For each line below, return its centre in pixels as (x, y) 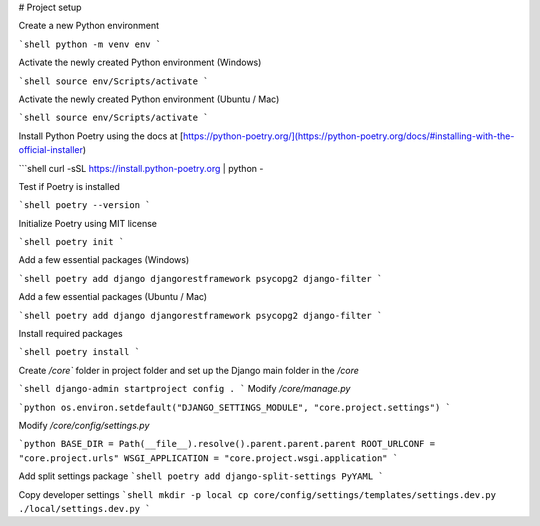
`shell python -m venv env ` (90, 44)
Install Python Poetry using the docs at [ (101, 136)
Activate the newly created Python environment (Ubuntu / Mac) (149, 99)
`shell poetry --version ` (84, 205)
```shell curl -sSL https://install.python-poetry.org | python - (141, 168)
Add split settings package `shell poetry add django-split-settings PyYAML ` (201, 476)
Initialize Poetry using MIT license (87, 223)
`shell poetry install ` (79, 352)
